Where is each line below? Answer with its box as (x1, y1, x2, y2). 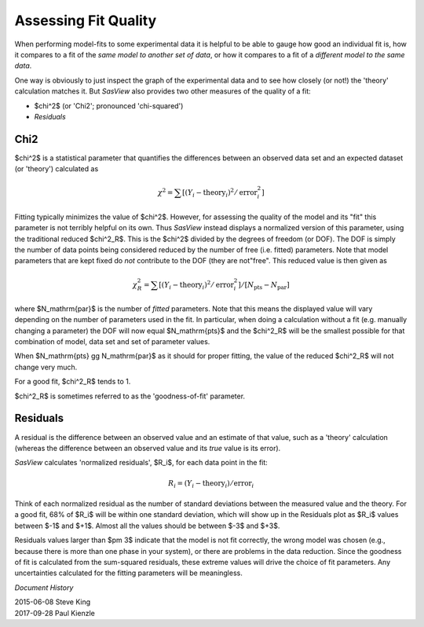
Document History (14, 582, 74, 592)
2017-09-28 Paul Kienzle (14, 608, 96, 618)
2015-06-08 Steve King (14, 597, 91, 607)
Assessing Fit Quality (14, 12, 157, 29)
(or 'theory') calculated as (14, 164, 99, 174)
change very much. (14, 362, 78, 372)
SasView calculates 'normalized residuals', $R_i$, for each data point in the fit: (14, 458, 269, 467)
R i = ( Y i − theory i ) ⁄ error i (167, 478, 254, 489)
